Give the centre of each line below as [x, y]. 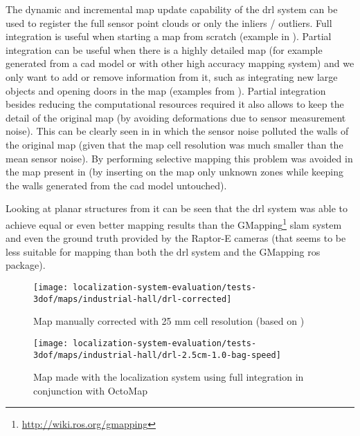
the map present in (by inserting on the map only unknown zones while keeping [174, 172]
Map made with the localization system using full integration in [169, 377]
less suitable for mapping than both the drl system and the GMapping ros [163, 251]
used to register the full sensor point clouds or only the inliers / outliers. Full [169, 22]
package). [26, 265]
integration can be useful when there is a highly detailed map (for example [164, 49]
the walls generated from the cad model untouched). [116, 185]
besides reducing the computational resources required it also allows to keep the [175, 104]
